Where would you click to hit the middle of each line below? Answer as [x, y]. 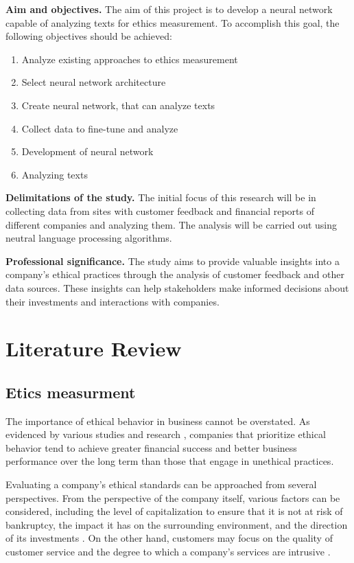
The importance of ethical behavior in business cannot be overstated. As [158, 421]
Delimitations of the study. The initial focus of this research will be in [161, 197]
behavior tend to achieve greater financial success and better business [151, 447]
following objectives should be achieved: [89, 36]
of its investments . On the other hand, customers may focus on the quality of [169, 538]
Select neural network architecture [94, 82]
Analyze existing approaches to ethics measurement [130, 59]
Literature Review [94, 348]
